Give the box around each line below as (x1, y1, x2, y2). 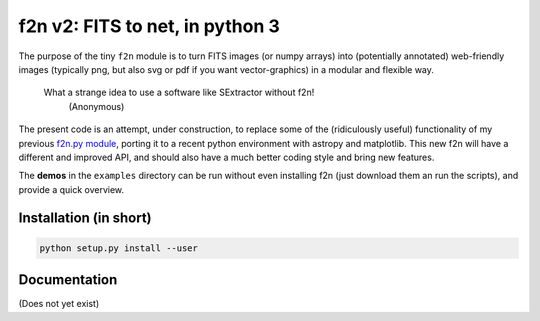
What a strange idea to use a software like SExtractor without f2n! (43, 86, 315, 99)
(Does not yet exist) (18, 298, 100, 310)
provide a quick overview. (18, 183, 125, 195)
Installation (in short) (18, 210, 152, 227)
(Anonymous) (68, 100, 125, 112)
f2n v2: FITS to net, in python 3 (18, 15, 280, 37)
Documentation (18, 271, 118, 289)
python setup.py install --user (39, 242, 199, 254)
